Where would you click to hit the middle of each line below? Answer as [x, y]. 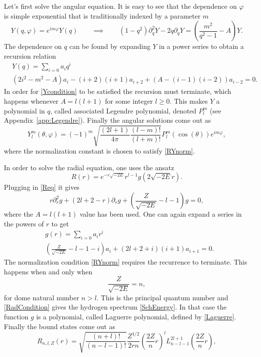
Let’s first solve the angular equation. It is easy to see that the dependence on [120, 6]
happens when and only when [48, 271]
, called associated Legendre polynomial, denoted [123, 110]
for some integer [129, 100]
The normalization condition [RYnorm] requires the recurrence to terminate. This [126, 262]
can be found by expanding [110, 46]
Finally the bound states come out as [60, 326]
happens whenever [31, 100]
